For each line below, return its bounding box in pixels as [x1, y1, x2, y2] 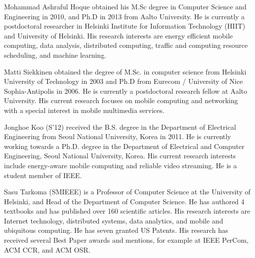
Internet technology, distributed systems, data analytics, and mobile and [4, 215, 223, 225]
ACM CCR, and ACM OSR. [4, 244, 90, 255]
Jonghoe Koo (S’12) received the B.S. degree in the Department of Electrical [4, 121, 236, 132]
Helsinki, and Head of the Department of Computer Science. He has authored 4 [4, 196, 245, 206]
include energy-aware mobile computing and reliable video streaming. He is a [4, 160, 237, 170]
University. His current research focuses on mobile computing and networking [4, 95, 238, 106]
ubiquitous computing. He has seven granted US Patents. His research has [4, 225, 228, 235]
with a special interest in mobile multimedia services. [4, 105, 165, 115]
